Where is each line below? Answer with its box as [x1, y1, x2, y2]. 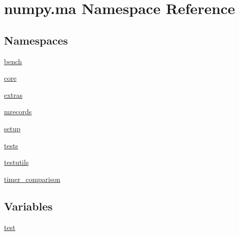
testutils [4, 157, 29, 167]
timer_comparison [4, 173, 60, 184]
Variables [4, 198, 53, 213]
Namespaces [4, 32, 68, 48]
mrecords [4, 106, 32, 117]
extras [4, 89, 23, 100]
